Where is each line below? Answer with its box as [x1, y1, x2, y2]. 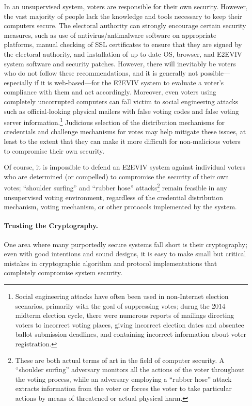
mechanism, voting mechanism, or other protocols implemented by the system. [4, 202, 237, 212]
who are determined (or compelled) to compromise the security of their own [4, 171, 229, 181]
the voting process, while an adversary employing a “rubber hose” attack [15, 374, 232, 384]
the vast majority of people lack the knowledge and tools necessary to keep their [4, 11, 242, 21]
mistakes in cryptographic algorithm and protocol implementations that [4, 258, 217, 268]
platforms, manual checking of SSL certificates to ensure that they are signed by [4, 39, 242, 49]
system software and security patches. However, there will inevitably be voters [4, 58, 236, 68]
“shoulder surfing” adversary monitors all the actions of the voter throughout [15, 364, 245, 375]
